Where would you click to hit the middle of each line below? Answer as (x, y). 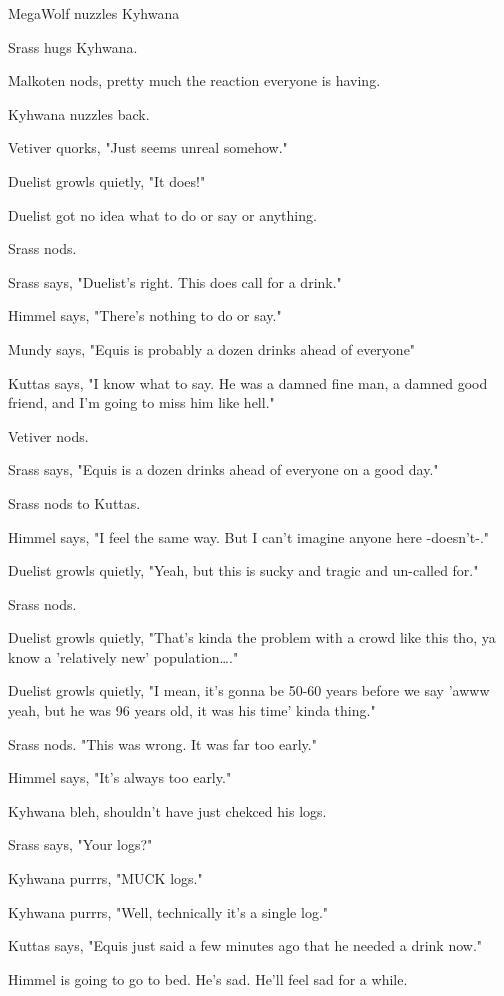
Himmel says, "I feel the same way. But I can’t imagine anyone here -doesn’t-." (249, 536)
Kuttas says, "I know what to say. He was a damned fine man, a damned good (248, 382)
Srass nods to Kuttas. (74, 502)
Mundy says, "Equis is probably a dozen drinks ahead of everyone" (212, 348)
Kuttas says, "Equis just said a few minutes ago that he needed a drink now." (245, 945)
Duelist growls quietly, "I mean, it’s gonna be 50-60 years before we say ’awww (249, 690)
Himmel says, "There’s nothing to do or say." (145, 315)
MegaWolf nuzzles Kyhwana (94, 13)
